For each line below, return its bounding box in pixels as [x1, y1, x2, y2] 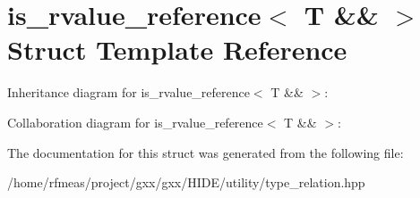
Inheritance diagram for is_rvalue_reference [7, 83, 250, 102]
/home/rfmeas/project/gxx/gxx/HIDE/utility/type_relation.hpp [7, 173, 365, 192]
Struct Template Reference [7, 31, 347, 68]
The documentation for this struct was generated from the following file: [7, 143, 404, 161]
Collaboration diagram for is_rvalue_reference [7, 112, 263, 131]
